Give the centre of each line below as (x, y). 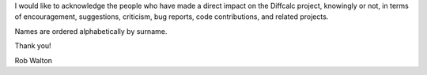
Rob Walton (34, 60)
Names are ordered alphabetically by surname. (91, 31)
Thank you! (33, 46)
